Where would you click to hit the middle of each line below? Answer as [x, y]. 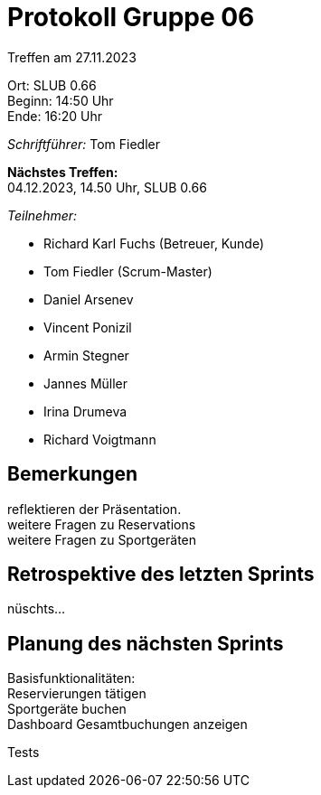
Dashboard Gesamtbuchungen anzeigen [127, 725]
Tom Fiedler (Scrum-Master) [128, 271]
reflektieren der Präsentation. [94, 509]
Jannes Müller [86, 383]
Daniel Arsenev [89, 299]
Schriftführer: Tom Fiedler [84, 144]
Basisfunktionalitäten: [71, 678]
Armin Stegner [86, 355]
